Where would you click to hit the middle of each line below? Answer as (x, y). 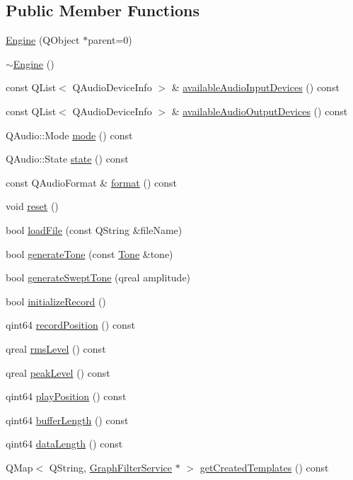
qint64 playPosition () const (66, 396)
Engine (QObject (43, 40)
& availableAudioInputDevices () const (255, 87)
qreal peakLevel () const (58, 372)
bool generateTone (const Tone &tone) (89, 253)
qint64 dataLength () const (64, 444)
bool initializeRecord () (56, 301)
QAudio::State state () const (67, 159)
